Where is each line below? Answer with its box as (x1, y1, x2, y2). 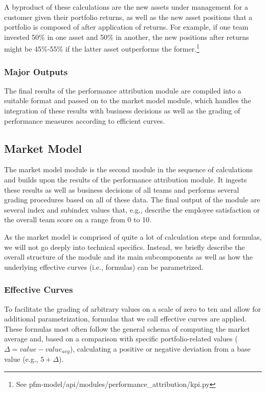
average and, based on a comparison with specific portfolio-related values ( (4, 333, 238, 344)
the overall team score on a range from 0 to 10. (4, 214, 151, 225)
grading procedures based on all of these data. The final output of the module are (4, 194, 260, 205)
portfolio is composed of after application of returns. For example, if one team (4, 21, 249, 32)
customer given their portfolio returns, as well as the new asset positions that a (4, 11, 253, 22)
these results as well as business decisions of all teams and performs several (4, 184, 239, 195)
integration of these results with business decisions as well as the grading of (4, 105, 240, 116)
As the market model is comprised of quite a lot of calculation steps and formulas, (4, 231, 262, 242)
